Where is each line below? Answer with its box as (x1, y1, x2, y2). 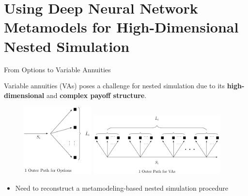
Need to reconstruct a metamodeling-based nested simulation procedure (15, 182, 228, 193)
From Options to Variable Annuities (4, 64, 111, 74)
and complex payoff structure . (46, 90, 147, 100)
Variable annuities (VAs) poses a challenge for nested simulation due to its (4, 81, 225, 91)
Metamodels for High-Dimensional (4, 17, 239, 37)
